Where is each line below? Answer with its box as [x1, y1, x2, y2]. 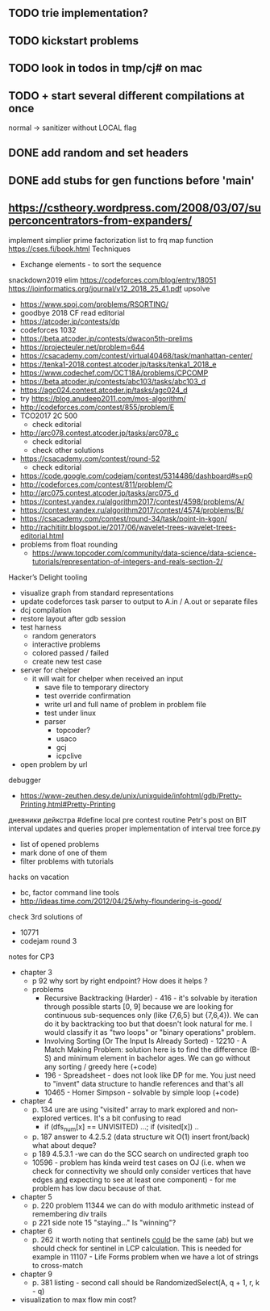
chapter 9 [19, 1269, 53, 1279]
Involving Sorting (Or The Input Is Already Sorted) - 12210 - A [44, 1036, 247, 1045]
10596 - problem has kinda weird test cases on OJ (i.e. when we [31, 1158, 246, 1167]
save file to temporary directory [44, 682, 149, 692]
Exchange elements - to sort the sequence [19, 259, 162, 269]
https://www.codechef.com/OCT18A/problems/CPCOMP [19, 367, 209, 378]
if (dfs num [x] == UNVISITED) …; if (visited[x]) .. [44, 1121, 199, 1133]
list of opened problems [19, 839, 99, 848]
